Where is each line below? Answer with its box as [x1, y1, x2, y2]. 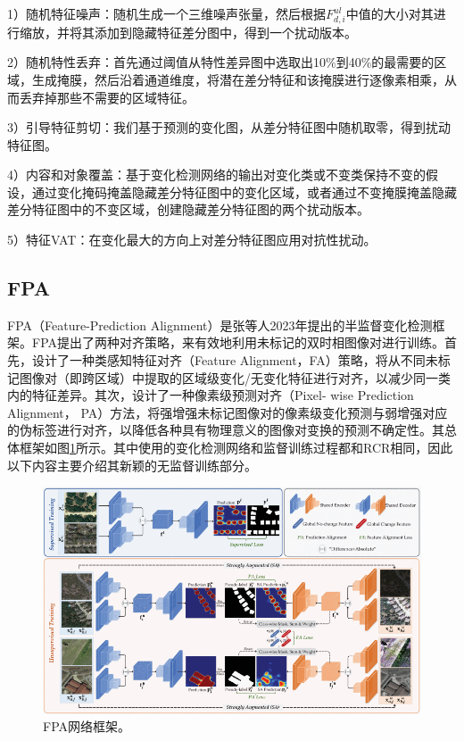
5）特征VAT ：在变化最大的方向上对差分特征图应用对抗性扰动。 [7, 230, 377, 249]
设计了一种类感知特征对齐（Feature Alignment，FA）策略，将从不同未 [31, 351, 438, 370]
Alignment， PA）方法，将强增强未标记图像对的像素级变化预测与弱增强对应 [7, 403, 448, 421]
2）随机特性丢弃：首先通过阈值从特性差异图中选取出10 [7, 53, 326, 71]
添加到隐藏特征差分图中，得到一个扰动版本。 [94, 22, 357, 41]
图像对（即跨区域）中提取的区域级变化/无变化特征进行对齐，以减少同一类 [19, 368, 451, 387]
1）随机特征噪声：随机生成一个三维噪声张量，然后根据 [7, 4, 326, 22]
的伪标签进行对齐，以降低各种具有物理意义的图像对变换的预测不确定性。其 [7, 420, 444, 439]
